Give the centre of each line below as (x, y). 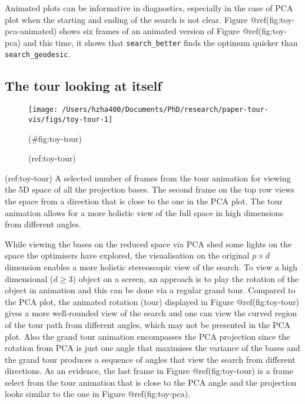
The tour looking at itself (83, 86)
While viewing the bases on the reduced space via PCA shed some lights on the (148, 244)
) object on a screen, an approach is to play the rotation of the (186, 278)
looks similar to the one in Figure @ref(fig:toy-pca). (98, 394)
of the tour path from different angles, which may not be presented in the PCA (148, 324)
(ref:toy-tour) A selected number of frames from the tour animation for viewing (148, 178)
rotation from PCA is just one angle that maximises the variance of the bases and (152, 348)
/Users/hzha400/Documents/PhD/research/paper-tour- (165, 110)
